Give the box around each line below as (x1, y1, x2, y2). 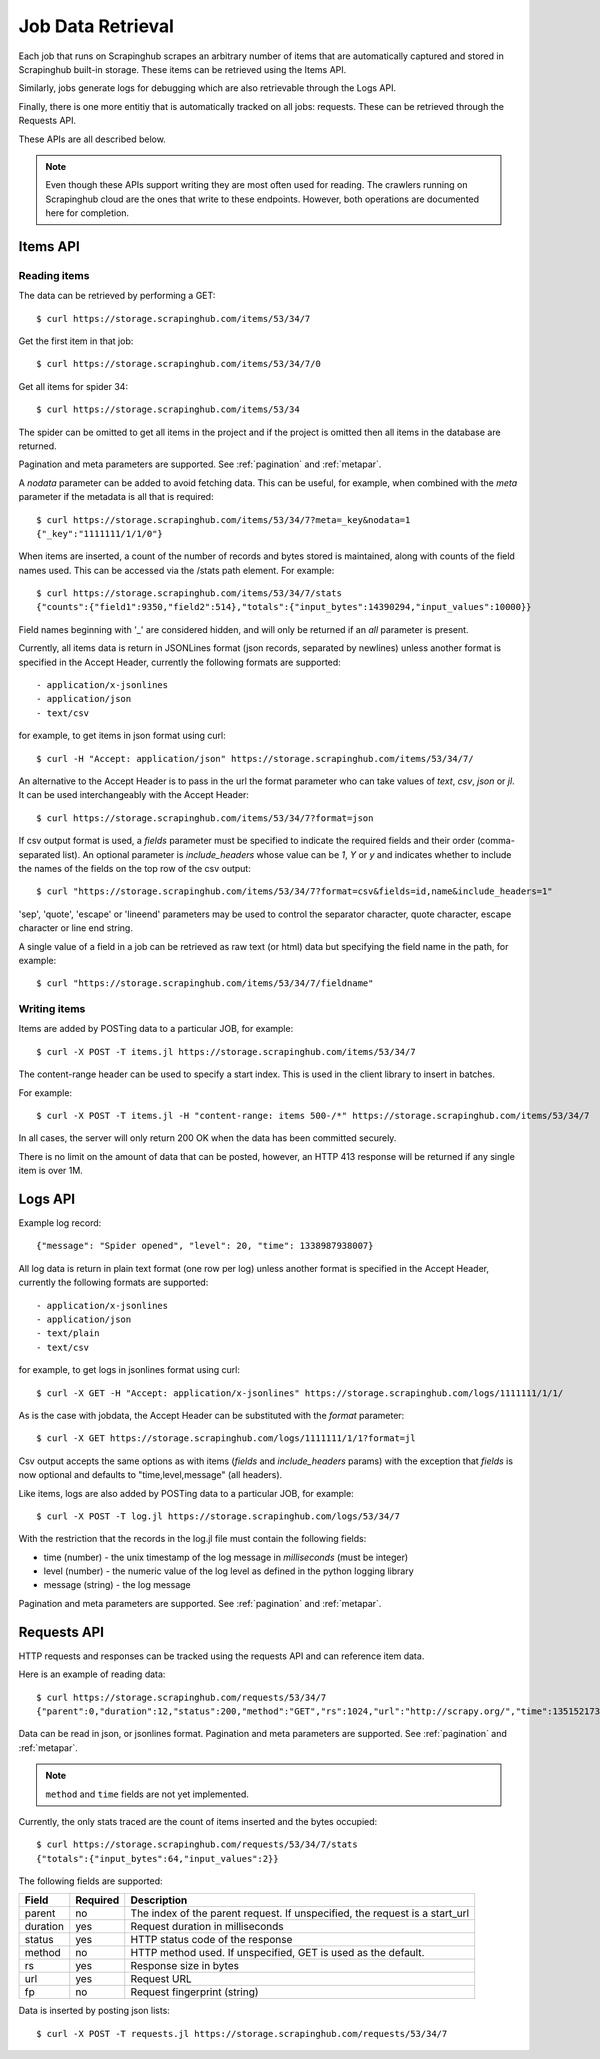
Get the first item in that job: (18, 335, 134, 347)
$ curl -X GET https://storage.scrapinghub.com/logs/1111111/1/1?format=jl (36, 1433, 416, 1444)
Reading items (18, 268, 90, 282)
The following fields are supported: (18, 1875, 164, 1887)
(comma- (476, 835, 515, 847)
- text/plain (36, 1328, 100, 1339)
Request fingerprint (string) (130, 1985, 259, 1999)
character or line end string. (18, 922, 134, 934)
